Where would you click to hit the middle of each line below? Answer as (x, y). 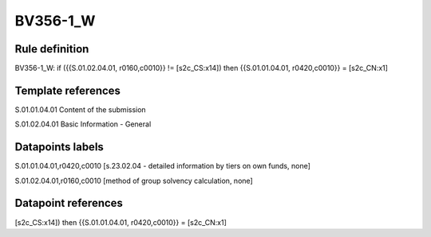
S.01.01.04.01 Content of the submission (81, 109)
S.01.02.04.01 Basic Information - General (83, 124)
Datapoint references (69, 203)
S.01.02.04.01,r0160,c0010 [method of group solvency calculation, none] (134, 181)
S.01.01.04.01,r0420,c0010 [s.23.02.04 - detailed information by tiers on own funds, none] (163, 166)
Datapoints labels (59, 147)
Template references (68, 90)
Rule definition (52, 49)
